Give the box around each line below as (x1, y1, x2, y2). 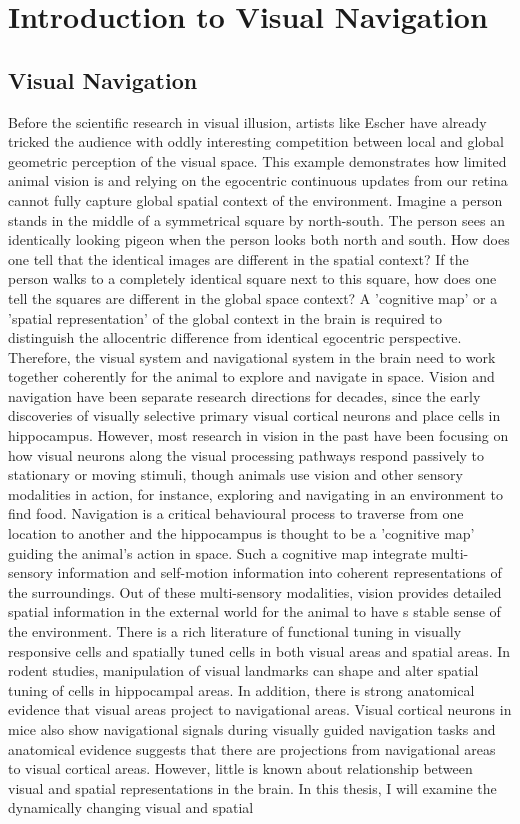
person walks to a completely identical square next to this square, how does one (8, 268, 497, 289)
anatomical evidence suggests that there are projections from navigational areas (8, 738, 496, 759)
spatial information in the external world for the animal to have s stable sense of (8, 601, 501, 622)
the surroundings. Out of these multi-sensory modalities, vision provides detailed (8, 581, 502, 602)
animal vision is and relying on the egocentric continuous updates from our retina (8, 170, 508, 191)
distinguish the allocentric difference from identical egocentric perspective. (8, 327, 462, 348)
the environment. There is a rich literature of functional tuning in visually (8, 621, 462, 642)
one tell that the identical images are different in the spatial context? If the (8, 248, 469, 269)
